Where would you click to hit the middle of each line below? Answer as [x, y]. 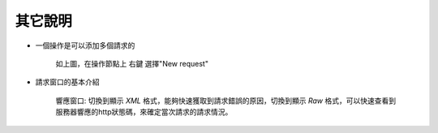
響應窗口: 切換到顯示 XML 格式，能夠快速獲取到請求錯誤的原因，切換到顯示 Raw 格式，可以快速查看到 [226, 101]
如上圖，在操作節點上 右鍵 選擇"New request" [132, 63]
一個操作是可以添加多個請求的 [85, 45]
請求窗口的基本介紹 [67, 82]
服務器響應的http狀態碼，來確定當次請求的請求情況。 [144, 112]
